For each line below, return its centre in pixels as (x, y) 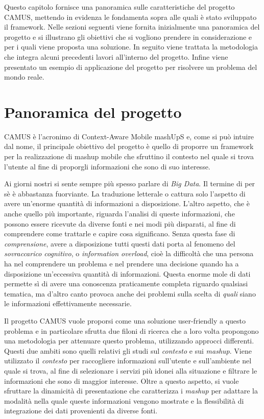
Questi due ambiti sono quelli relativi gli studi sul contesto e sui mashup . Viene (128, 350)
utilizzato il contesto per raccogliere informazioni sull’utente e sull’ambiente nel (128, 361)
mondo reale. (24, 77)
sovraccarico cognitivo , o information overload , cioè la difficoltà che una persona (129, 253)
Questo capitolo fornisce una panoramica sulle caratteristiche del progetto (119, 7)
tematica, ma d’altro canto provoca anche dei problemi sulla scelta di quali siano (130, 293)
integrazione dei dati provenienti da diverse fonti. (81, 411)
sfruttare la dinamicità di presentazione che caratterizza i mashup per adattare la (131, 391)
